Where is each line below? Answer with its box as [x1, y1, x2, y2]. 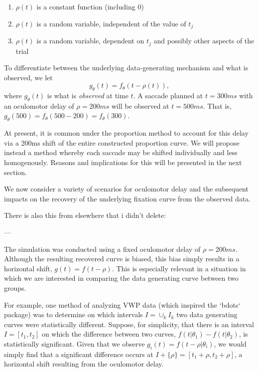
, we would [214, 338, 247, 349]
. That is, [203, 100, 232, 111]
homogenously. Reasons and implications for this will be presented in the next [4, 157, 242, 168]
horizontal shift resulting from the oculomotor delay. [4, 359, 164, 369]
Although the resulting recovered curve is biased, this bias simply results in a [4, 253, 240, 264]
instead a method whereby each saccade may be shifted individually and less [4, 147, 238, 158]
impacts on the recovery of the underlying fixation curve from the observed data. [4, 193, 251, 203]
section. [4, 167, 27, 177]
